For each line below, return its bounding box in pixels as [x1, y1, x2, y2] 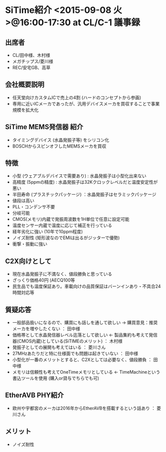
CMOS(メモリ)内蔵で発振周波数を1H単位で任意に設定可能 [12, 216, 130, 222]
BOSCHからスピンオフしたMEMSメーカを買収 [12, 143, 107, 149]
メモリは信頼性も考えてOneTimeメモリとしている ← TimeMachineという [12, 369, 161, 375]
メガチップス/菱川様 [12, 58, 54, 64]
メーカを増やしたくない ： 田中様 [12, 326, 80, 332]
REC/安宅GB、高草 [12, 65, 51, 70]
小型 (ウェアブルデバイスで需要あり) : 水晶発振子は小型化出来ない [12, 173, 147, 179]
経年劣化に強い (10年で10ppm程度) [12, 229, 83, 235]
